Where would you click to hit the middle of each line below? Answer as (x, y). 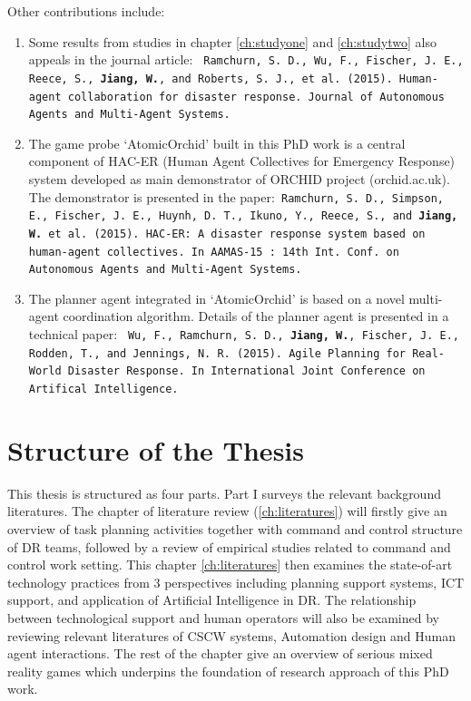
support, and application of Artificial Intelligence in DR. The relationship (212, 600)
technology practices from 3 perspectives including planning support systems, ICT (236, 582)
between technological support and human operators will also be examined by (223, 617)
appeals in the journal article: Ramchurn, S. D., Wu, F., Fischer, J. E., (246, 59)
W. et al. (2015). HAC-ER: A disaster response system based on (227, 234)
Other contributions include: (86, 11)
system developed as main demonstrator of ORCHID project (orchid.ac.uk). (239, 179)
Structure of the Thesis (156, 449)
